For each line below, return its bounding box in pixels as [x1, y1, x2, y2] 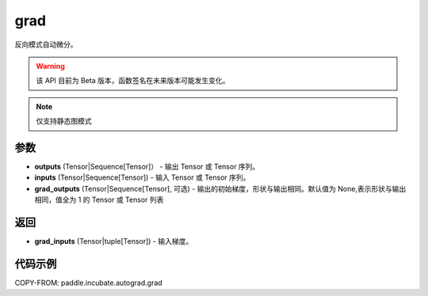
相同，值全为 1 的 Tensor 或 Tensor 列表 [34, 195, 164, 205]
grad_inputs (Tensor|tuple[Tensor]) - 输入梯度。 [34, 237, 193, 246]
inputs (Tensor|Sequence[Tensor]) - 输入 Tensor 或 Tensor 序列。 [34, 173, 250, 182]
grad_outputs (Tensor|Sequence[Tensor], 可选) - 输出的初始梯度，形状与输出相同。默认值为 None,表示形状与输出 [34, 184, 407, 193]
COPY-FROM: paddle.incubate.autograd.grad [14, 278, 162, 287]
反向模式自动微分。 [14, 40, 78, 49]
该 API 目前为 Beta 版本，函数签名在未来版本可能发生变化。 [36, 76, 230, 85]
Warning [36, 61, 65, 70]
